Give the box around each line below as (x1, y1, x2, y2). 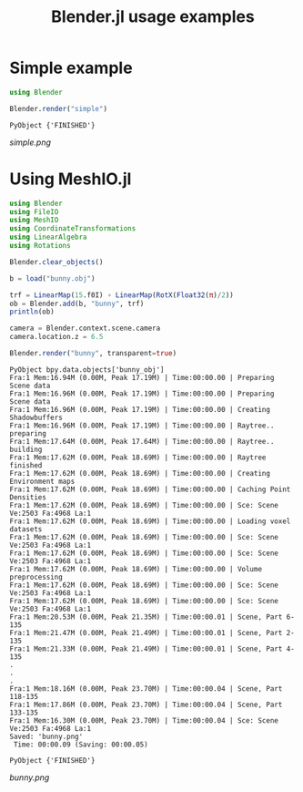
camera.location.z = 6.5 (9, 333, 104, 342)
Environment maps (9, 477, 76, 486)
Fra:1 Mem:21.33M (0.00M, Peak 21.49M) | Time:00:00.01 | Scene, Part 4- (9, 644, 296, 653)
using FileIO (9, 207, 59, 216)
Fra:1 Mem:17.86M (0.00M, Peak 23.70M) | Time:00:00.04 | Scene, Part (9, 700, 283, 709)
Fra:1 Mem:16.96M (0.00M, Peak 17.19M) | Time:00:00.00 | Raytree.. (9, 421, 275, 430)
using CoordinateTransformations (9, 224, 136, 233)
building (9, 445, 43, 454)
